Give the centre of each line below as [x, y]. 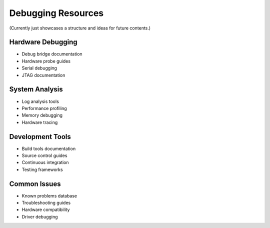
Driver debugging [40, 216]
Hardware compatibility [46, 209]
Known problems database [49, 195]
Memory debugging [42, 115]
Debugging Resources [56, 13]
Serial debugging [39, 68]
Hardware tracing [40, 122]
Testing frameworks [42, 169]
